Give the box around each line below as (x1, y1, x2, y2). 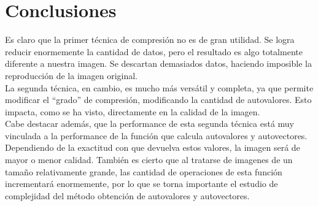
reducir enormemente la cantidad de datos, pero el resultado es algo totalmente (5, 45, 303, 58)
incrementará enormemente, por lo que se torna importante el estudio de (5, 177, 278, 190)
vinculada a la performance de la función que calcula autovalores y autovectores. (5, 129, 308, 142)
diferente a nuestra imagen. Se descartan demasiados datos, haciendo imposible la (5, 57, 312, 70)
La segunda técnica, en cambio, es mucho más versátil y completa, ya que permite (5, 81, 314, 94)
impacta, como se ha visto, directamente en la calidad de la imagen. (5, 105, 260, 118)
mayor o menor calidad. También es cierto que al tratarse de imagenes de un (5, 153, 293, 166)
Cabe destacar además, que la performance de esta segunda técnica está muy (5, 117, 294, 130)
